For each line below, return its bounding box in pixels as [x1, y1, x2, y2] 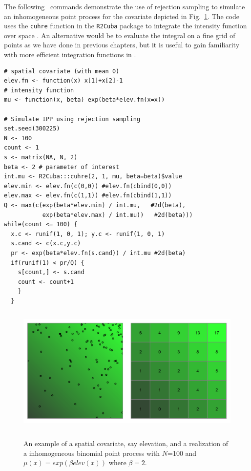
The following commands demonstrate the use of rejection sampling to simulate [4, 1, 245, 11]
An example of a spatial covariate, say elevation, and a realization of [23, 438, 229, 449]
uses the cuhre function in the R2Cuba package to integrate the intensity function [4, 21, 247, 31]
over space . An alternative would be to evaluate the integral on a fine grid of [4, 30, 235, 40]
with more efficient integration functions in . [4, 49, 136, 60]
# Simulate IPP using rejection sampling [4, 115, 141, 123]
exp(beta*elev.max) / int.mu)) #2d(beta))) [42, 211, 193, 218]
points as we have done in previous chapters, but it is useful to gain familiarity [4, 40, 240, 50]
